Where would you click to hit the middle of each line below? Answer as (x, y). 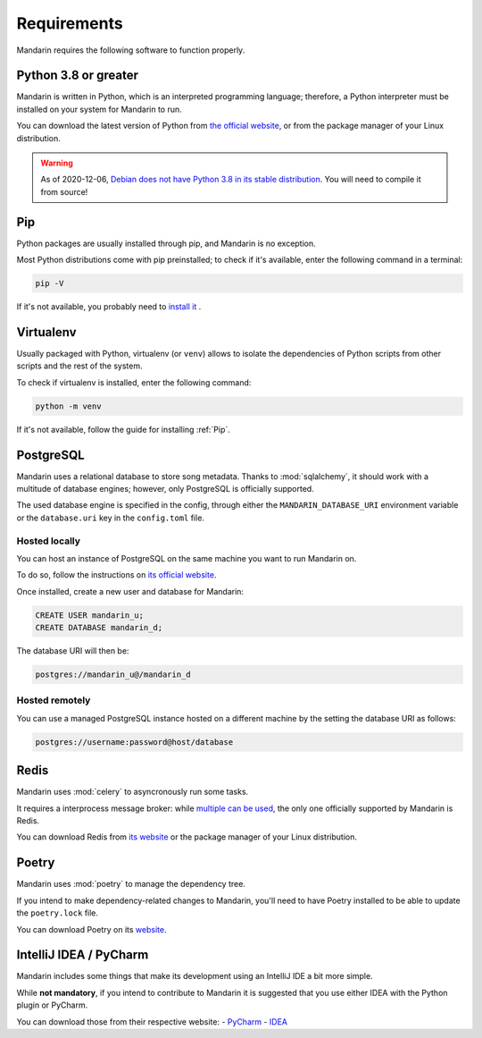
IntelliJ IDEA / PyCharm (83, 955)
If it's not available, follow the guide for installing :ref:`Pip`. (124, 429)
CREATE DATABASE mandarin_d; (99, 628)
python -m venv (68, 406)
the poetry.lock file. (57, 913)
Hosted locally (48, 541)
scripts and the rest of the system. (79, 366)
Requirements (70, 23)
